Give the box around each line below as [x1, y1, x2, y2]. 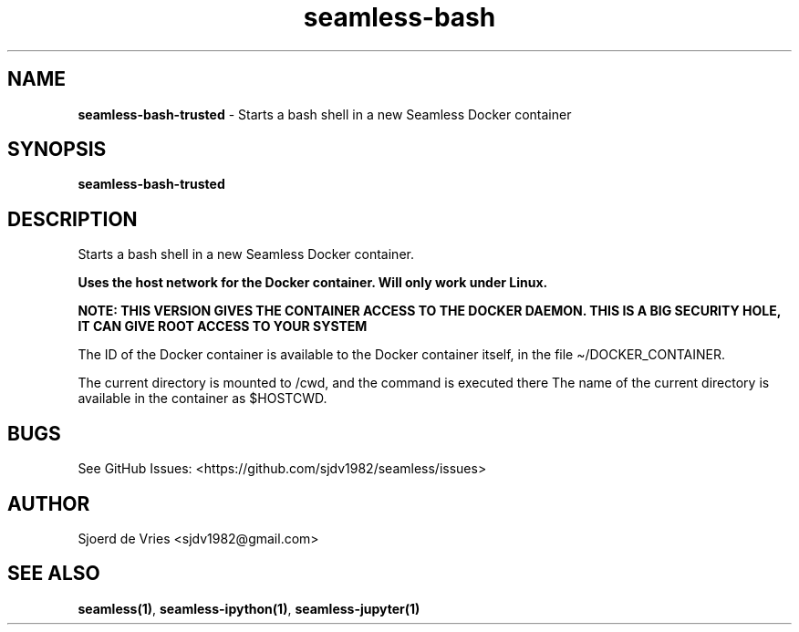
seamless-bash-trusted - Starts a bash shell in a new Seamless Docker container [78, 106, 572, 122]
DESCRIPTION [7, 207, 138, 231]
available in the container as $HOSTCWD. [78, 390, 327, 407]
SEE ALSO [7, 562, 100, 585]
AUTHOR [7, 492, 90, 515]
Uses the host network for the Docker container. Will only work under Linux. [78, 275, 548, 291]
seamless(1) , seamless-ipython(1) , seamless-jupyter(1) [78, 600, 420, 616]
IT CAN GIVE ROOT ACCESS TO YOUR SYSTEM [78, 318, 368, 335]
